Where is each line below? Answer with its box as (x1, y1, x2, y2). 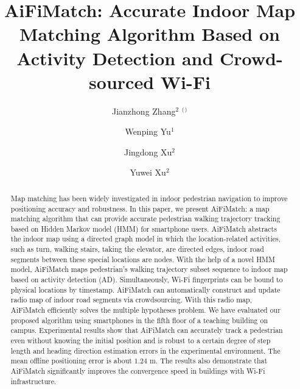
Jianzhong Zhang (112, 104, 176, 117)
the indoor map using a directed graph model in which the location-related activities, (10, 234, 281, 244)
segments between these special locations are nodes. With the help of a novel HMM (10, 254, 275, 264)
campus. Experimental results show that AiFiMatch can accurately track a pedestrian (10, 325, 283, 335)
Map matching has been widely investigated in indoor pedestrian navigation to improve (10, 193, 288, 203)
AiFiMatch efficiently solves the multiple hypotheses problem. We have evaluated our (10, 305, 281, 315)
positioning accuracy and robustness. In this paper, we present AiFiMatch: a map (10, 203, 270, 213)
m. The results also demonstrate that (149, 355, 268, 366)
